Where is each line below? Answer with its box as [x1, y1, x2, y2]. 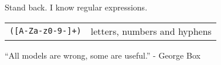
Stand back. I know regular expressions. [5, 1, 148, 13]
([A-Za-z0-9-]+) [9, 26, 81, 36]
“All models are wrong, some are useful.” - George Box [5, 49, 200, 61]
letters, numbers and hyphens [90, 24, 212, 38]
